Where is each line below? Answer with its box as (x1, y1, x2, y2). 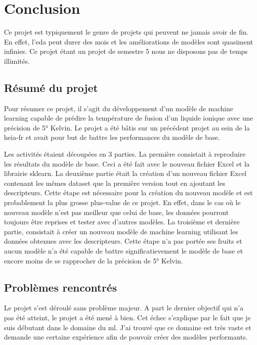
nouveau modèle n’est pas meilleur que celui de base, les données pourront (4, 207, 229, 217)
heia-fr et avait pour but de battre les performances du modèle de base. (4, 132, 220, 142)
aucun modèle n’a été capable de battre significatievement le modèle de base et (4, 246, 243, 256)
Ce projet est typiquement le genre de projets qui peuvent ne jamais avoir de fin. (4, 27, 249, 37)
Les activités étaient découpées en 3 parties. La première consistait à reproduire (4, 149, 246, 159)
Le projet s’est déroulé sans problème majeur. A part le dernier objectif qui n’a (4, 302, 244, 313)
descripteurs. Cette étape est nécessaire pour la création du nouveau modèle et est (4, 187, 253, 198)
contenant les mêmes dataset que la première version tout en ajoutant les (4, 177, 225, 188)
